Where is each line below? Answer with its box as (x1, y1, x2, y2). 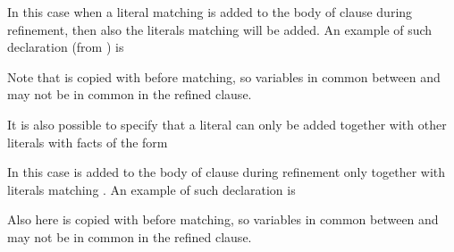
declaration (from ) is (7, 38, 124, 56)
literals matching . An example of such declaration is (7, 180, 296, 198)
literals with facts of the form (7, 132, 168, 151)
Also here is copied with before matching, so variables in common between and (7, 210, 439, 229)
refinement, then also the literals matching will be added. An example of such (7, 20, 433, 38)
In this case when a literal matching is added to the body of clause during (7, 3, 413, 21)
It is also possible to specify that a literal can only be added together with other (7, 114, 447, 133)
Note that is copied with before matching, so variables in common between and (7, 67, 441, 86)
